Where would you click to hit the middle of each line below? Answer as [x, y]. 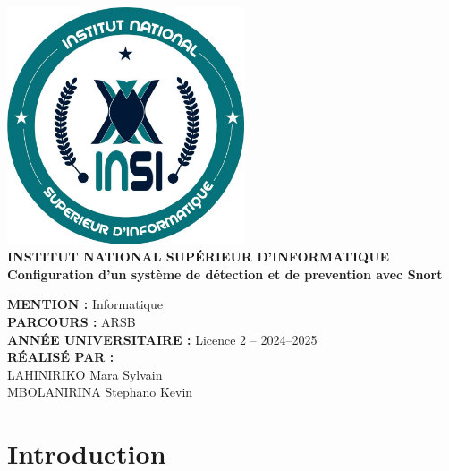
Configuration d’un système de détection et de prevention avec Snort [225, 274]
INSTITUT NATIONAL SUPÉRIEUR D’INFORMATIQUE [199, 257]
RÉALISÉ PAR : [61, 357]
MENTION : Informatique [85, 304]
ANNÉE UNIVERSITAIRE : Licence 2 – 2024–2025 [162, 339]
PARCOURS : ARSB [72, 321]
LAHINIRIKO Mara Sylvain [85, 374]
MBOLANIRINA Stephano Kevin [100, 392]
